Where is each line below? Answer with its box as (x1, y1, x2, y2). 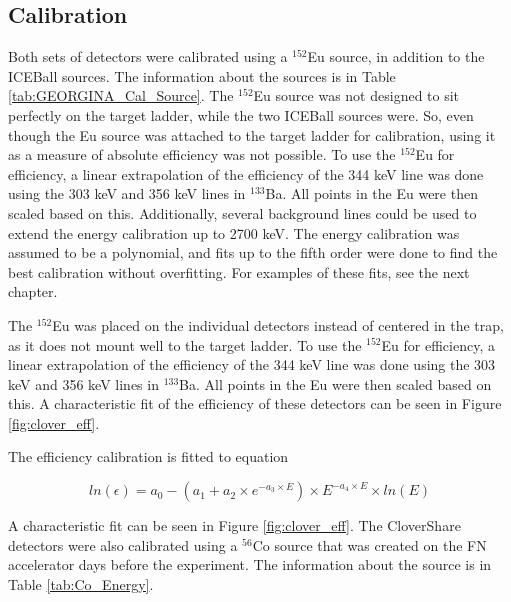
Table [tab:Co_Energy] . (8, 573, 154, 594)
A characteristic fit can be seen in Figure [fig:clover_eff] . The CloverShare (8, 515, 461, 536)
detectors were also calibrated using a (8, 534, 238, 555)
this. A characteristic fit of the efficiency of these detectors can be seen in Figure (8, 393, 502, 414)
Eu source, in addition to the (307, 46, 485, 67)
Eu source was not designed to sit (253, 85, 460, 106)
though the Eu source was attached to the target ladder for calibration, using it (8, 124, 496, 145)
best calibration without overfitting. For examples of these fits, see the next (8, 261, 470, 282)
